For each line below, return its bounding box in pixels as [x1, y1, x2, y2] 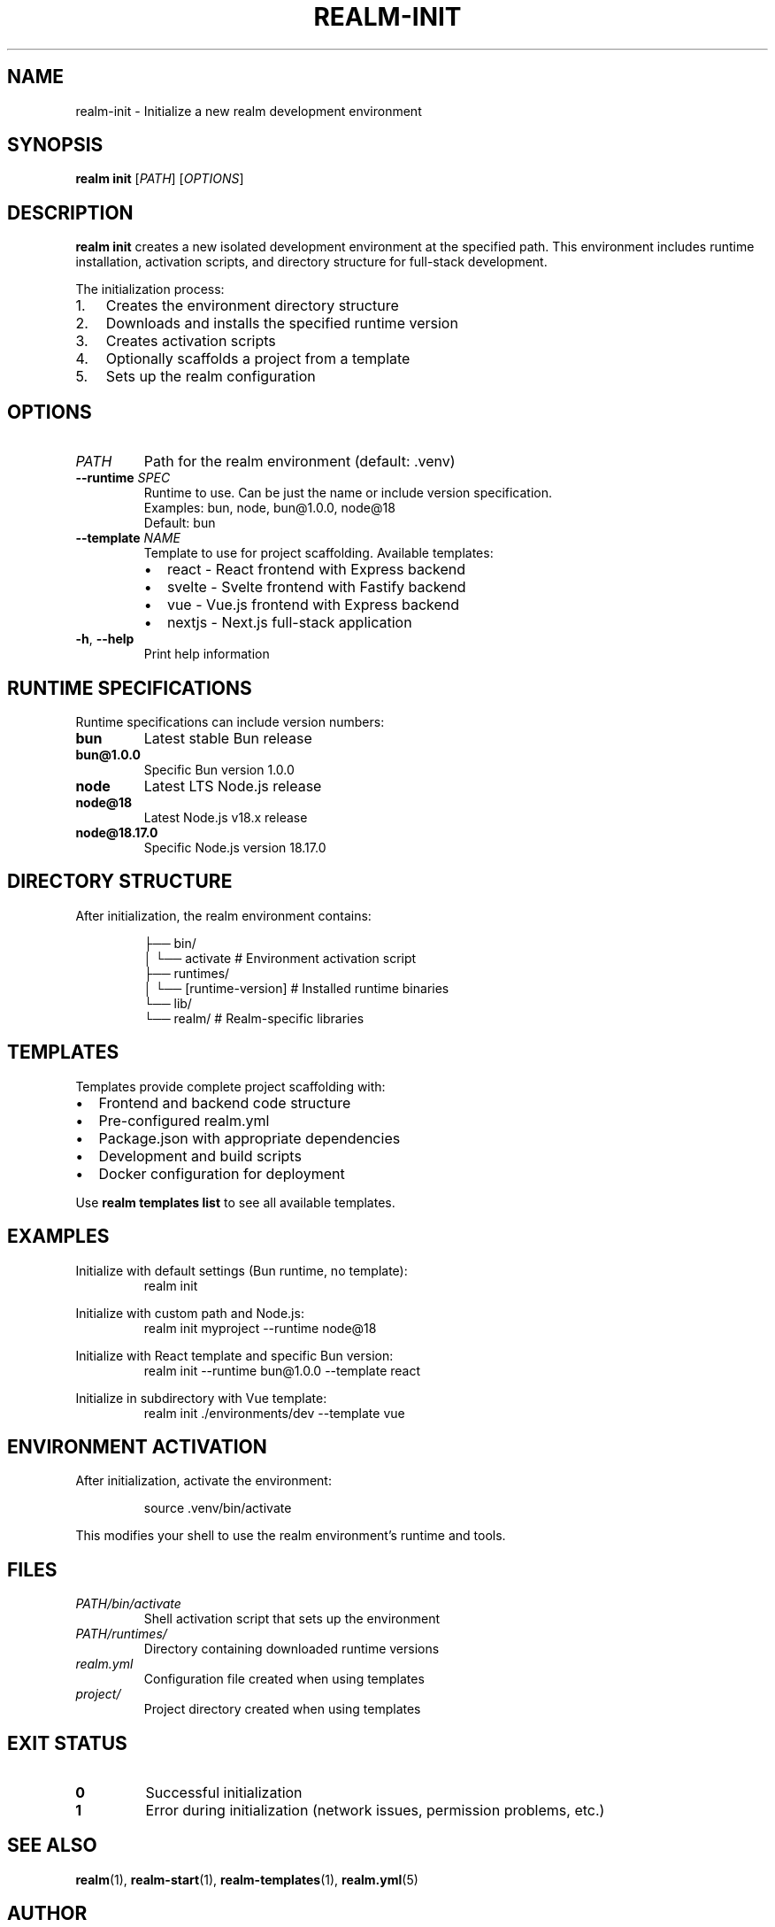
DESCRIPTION [7, 201, 134, 224]
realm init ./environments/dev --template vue [143, 1405, 405, 1421]
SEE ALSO [7, 1834, 97, 1857]
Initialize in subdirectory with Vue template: [75, 1390, 327, 1406]
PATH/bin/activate [75, 1596, 181, 1612]
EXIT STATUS [7, 1731, 127, 1754]
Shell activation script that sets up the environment [143, 1611, 441, 1627]
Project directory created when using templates [143, 1701, 421, 1717]
